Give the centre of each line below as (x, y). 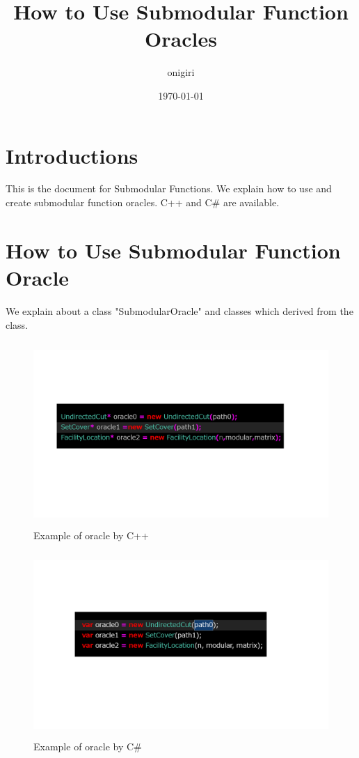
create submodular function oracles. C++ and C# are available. (143, 202)
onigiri (181, 72)
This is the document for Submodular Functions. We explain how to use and (169, 188)
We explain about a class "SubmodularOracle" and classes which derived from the (179, 310)
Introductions (72, 155)
